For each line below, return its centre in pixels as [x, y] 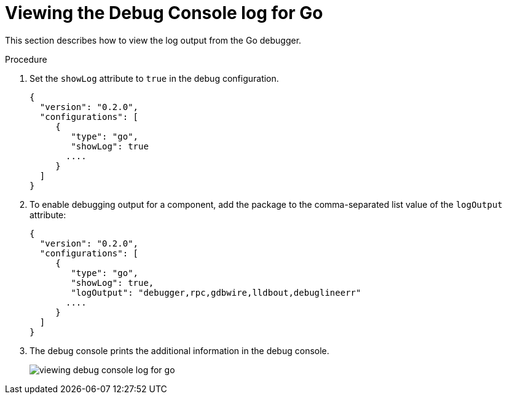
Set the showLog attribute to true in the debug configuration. [154, 78]
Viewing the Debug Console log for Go [164, 13]
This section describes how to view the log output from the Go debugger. [153, 40]
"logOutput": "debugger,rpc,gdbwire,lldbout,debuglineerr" [216, 292]
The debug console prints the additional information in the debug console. [179, 350]
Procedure [26, 59]
